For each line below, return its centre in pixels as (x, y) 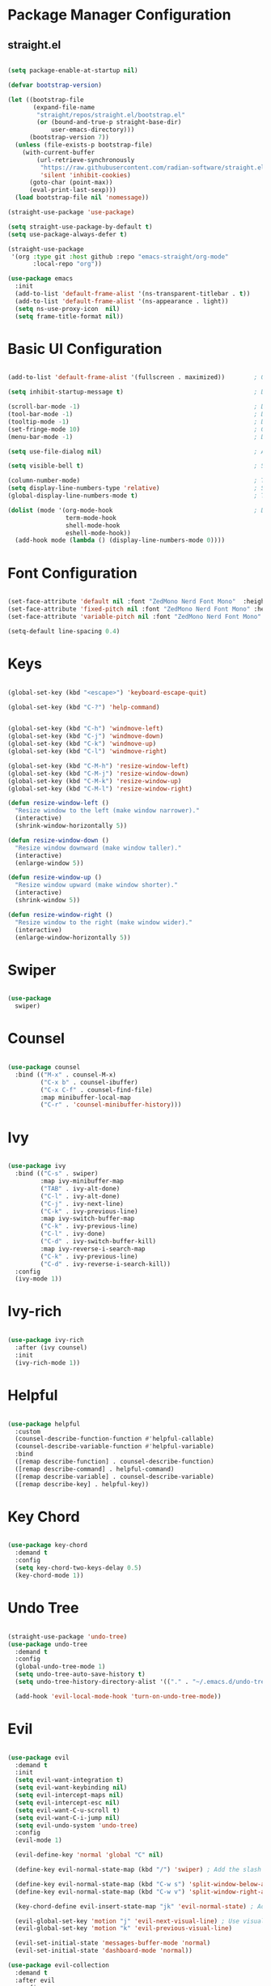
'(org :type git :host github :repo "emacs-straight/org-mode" (120, 257)
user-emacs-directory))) (93, 130)
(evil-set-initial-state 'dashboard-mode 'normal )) (104, 1951)
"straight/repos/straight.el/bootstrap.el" (111, 115)
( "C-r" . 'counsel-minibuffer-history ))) (111, 1105)
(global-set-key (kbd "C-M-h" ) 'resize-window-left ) (98, 766)
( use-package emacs (40, 279)
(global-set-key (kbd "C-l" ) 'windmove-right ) (87, 752)
